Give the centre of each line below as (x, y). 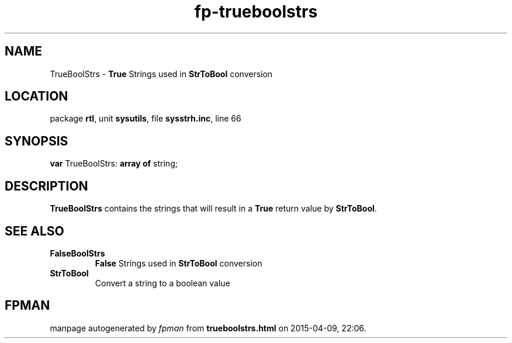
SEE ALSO (34, 231)
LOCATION (37, 96)
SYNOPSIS (37, 141)
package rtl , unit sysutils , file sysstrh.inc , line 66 (146, 119)
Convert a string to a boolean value (162, 283)
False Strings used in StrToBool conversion (179, 263)
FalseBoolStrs (77, 253)
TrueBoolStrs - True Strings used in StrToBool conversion (161, 74)
